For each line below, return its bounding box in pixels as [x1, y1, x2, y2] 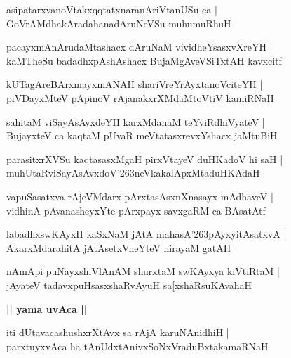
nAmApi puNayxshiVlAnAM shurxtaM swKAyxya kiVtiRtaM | [6, 264, 280, 279]
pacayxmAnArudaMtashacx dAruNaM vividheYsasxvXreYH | [6, 39, 273, 54]
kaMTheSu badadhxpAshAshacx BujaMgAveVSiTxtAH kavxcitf [6, 53, 282, 68]
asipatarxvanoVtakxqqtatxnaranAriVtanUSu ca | [6, 2, 217, 16]
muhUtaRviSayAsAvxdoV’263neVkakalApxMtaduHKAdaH [6, 165, 260, 180]
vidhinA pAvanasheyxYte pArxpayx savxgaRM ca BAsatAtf [6, 203, 266, 217]
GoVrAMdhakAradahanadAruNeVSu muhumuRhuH [6, 15, 231, 30]
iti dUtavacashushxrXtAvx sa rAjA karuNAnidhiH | [6, 325, 229, 340]
